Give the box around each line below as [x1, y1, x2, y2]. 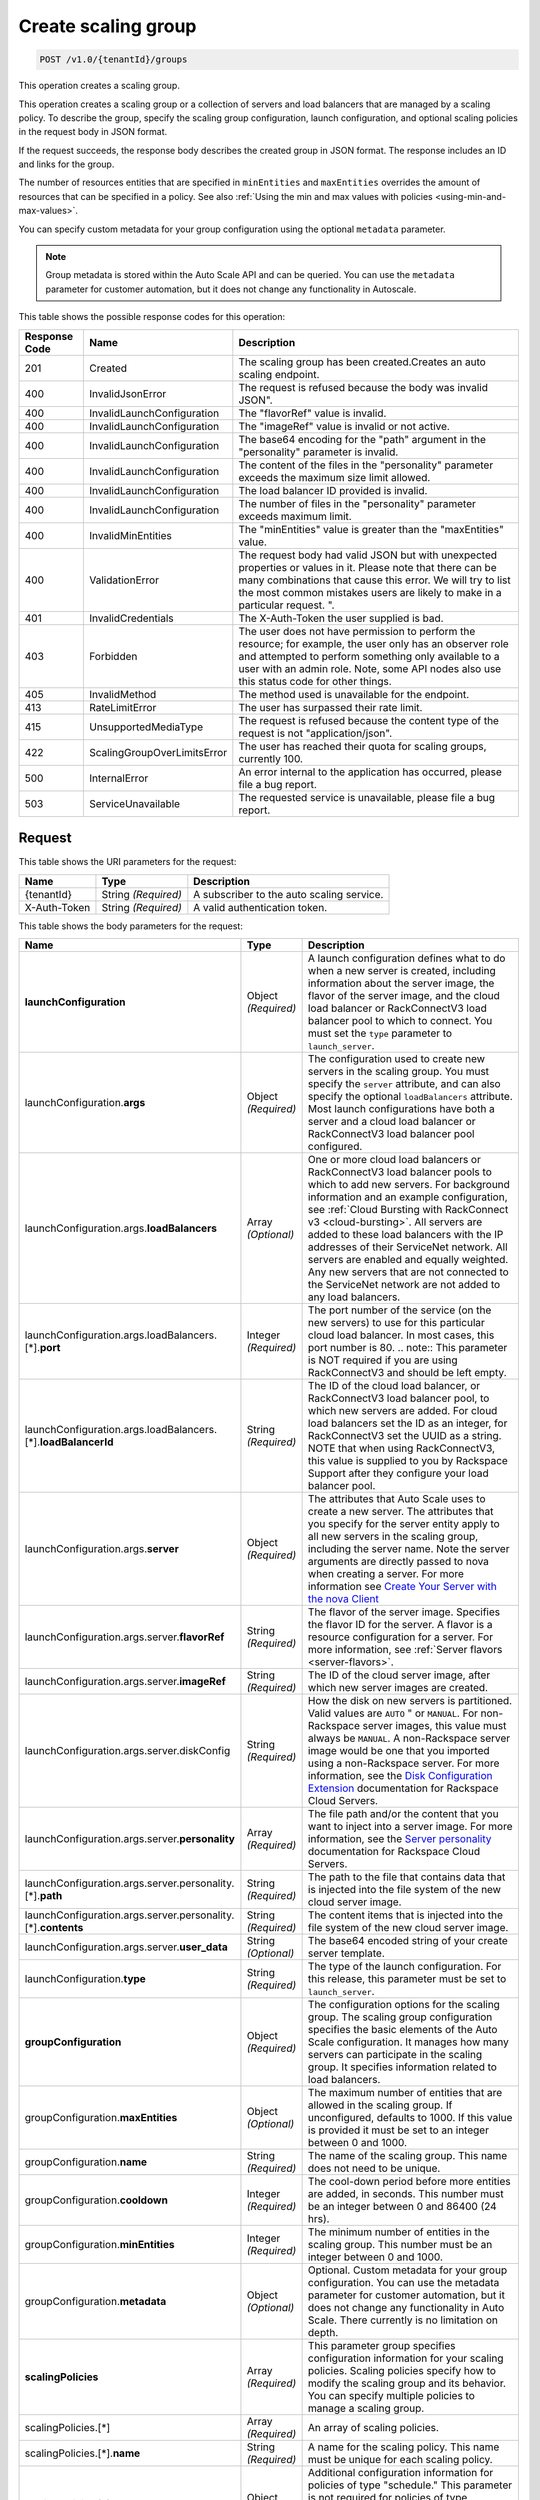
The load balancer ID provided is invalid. [238, 483, 428, 497]
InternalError [88, 771, 149, 785]
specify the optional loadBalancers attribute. [307, 1089, 514, 1103]
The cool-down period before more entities [307, 2174, 511, 2188]
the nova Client [307, 1591, 379, 1605]
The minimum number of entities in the [307, 2225, 490, 2239]
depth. [307, 2325, 339, 2339]
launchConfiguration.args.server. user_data [24, 1940, 229, 1954]
